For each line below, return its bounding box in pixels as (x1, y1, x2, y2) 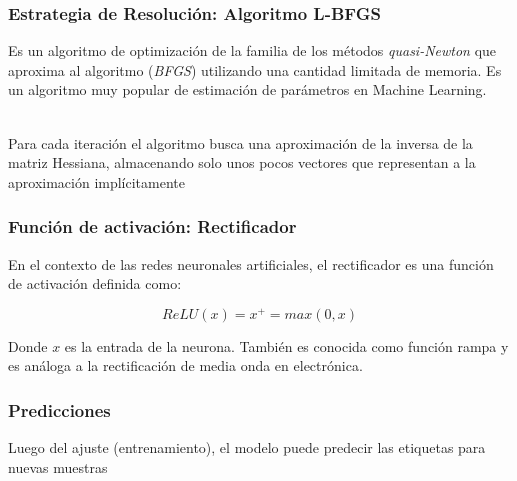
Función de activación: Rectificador (8, 214, 297, 239)
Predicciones (8, 397, 111, 422)
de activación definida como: (8, 273, 182, 294)
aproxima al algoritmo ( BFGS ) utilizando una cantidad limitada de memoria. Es (8, 59, 502, 80)
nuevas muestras (8, 456, 108, 477)
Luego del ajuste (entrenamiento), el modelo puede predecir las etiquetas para (8, 437, 486, 458)
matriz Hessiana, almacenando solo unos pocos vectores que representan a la (8, 152, 476, 173)
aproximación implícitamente (8, 171, 185, 192)
